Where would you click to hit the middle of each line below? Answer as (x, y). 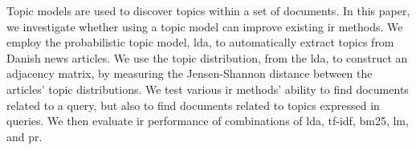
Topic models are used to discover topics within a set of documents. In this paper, (208, 10)
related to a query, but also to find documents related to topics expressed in (193, 105)
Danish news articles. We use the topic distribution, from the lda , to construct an (207, 57)
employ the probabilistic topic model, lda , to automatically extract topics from (200, 42)
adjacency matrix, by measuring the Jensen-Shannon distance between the (190, 73)
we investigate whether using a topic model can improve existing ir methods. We (205, 26)
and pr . (24, 136)
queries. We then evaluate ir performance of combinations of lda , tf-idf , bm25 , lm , (208, 121)
